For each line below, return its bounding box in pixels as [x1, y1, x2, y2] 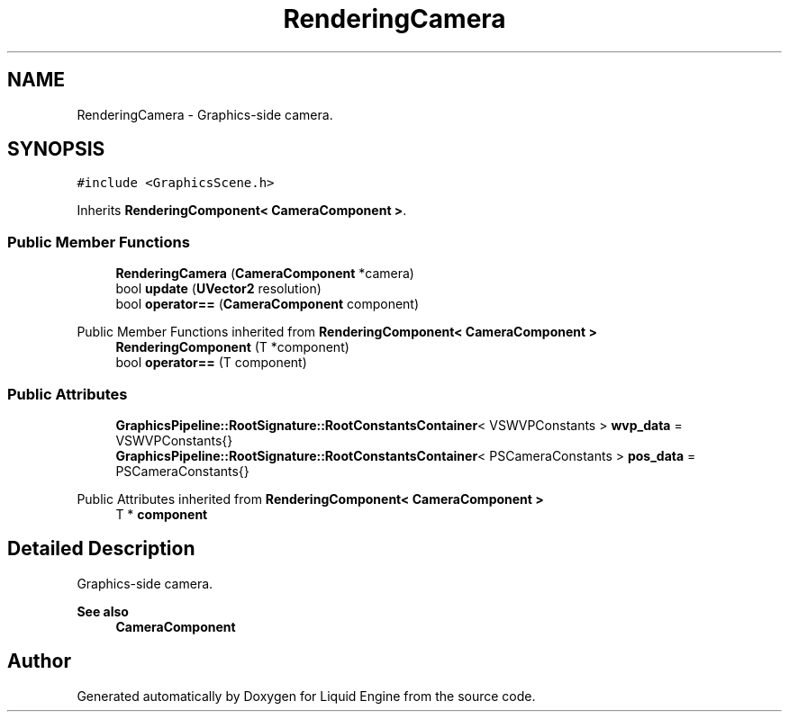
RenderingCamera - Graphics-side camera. [77, 106, 333, 122]
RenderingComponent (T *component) [115, 339, 349, 355]
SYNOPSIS [7, 138, 105, 161]
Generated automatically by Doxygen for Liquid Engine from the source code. [77, 688, 536, 704]
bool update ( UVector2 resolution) [115, 281, 322, 297]
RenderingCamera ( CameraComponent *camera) [115, 265, 414, 282]
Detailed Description [7, 537, 195, 561]
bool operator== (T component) [115, 355, 307, 371]
